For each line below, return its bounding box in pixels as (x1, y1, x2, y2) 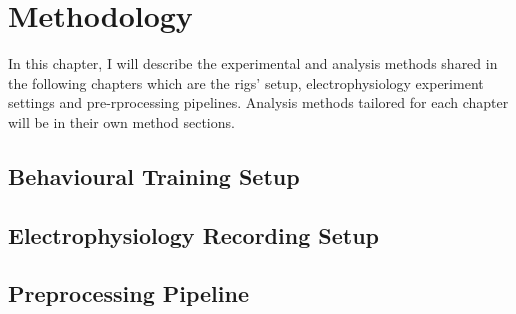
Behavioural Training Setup (8, 160, 300, 191)
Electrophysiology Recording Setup (8, 219, 379, 250)
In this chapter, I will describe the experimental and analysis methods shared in (8, 53, 498, 74)
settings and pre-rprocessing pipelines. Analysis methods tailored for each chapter (8, 92, 509, 113)
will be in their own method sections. (8, 111, 235, 132)
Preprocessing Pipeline (8, 278, 249, 309)
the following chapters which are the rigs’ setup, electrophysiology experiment (8, 72, 484, 93)
